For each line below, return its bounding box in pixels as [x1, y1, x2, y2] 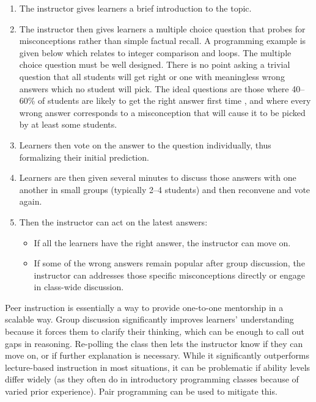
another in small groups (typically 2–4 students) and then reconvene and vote [19, 183, 310, 196]
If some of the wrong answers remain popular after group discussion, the [34, 257, 305, 269]
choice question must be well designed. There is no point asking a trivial [19, 58, 290, 71]
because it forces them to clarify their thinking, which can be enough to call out [5, 325, 304, 338]
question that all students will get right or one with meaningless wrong [19, 70, 285, 82]
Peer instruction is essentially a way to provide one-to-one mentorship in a [5, 301, 284, 313]
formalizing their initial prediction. [19, 150, 149, 163]
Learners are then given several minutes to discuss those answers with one [19, 171, 296, 184]
